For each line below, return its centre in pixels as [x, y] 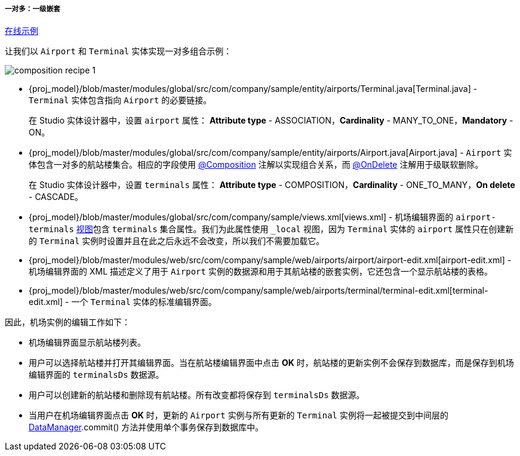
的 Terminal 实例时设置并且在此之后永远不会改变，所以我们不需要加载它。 [177, 241]
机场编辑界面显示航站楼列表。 [87, 343]
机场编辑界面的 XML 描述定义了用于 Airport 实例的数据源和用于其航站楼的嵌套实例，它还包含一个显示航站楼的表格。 [261, 272]
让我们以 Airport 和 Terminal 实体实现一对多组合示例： [119, 51]
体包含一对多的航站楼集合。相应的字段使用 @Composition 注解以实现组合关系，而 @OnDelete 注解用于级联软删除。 [256, 165]
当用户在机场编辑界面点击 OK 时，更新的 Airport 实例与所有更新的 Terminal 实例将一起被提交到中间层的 [239, 415]
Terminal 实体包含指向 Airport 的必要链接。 [120, 100]
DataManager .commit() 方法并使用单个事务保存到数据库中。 [146, 427]
